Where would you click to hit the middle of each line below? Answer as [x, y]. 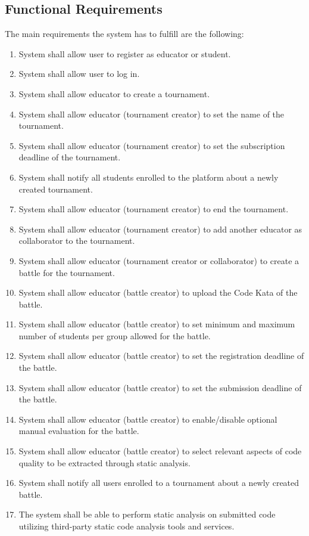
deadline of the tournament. [70, 157]
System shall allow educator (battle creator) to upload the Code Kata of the [158, 292]
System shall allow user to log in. [79, 74]
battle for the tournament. [67, 272]
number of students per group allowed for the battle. [115, 335]
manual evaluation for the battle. [79, 431]
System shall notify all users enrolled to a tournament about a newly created [159, 483]
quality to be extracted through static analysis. [104, 462]
